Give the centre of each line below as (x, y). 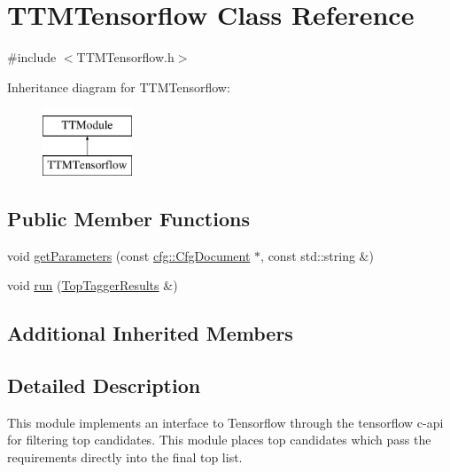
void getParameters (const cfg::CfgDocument (129, 255)
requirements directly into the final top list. (125, 457)
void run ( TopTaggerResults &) (93, 285)
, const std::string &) (317, 255)
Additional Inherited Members (150, 333)
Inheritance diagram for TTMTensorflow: (119, 87)
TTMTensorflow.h (125, 57)
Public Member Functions (128, 218)
